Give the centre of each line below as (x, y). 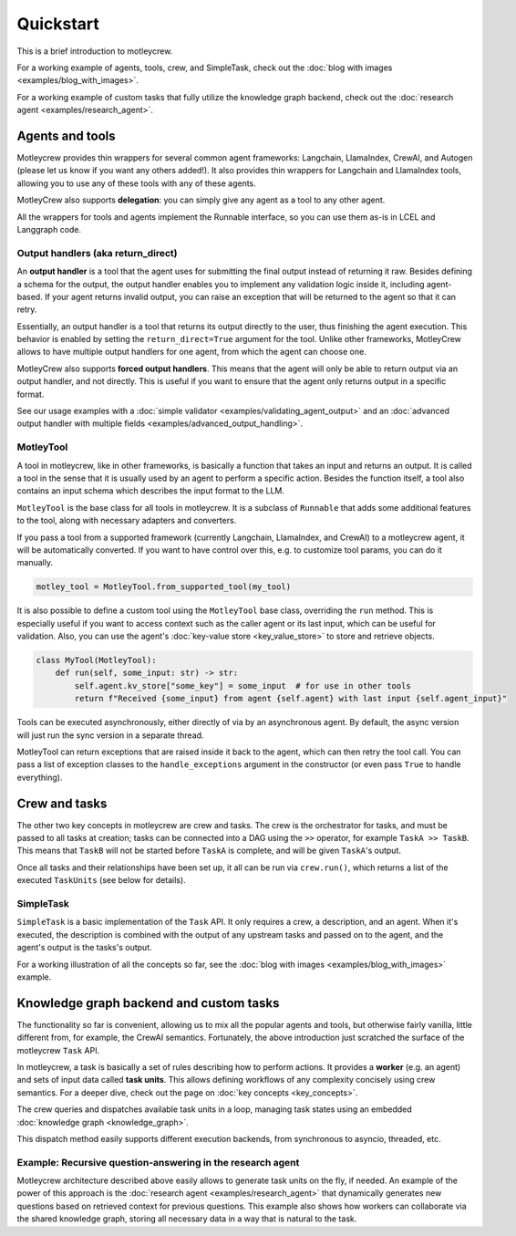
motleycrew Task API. (58, 1050)
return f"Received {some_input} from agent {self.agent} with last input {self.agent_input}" (291, 699)
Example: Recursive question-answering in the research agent (158, 1162)
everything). (40, 777)
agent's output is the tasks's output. (84, 948)
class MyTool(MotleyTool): (96, 660)
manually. (35, 563)
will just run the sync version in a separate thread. (110, 735)
